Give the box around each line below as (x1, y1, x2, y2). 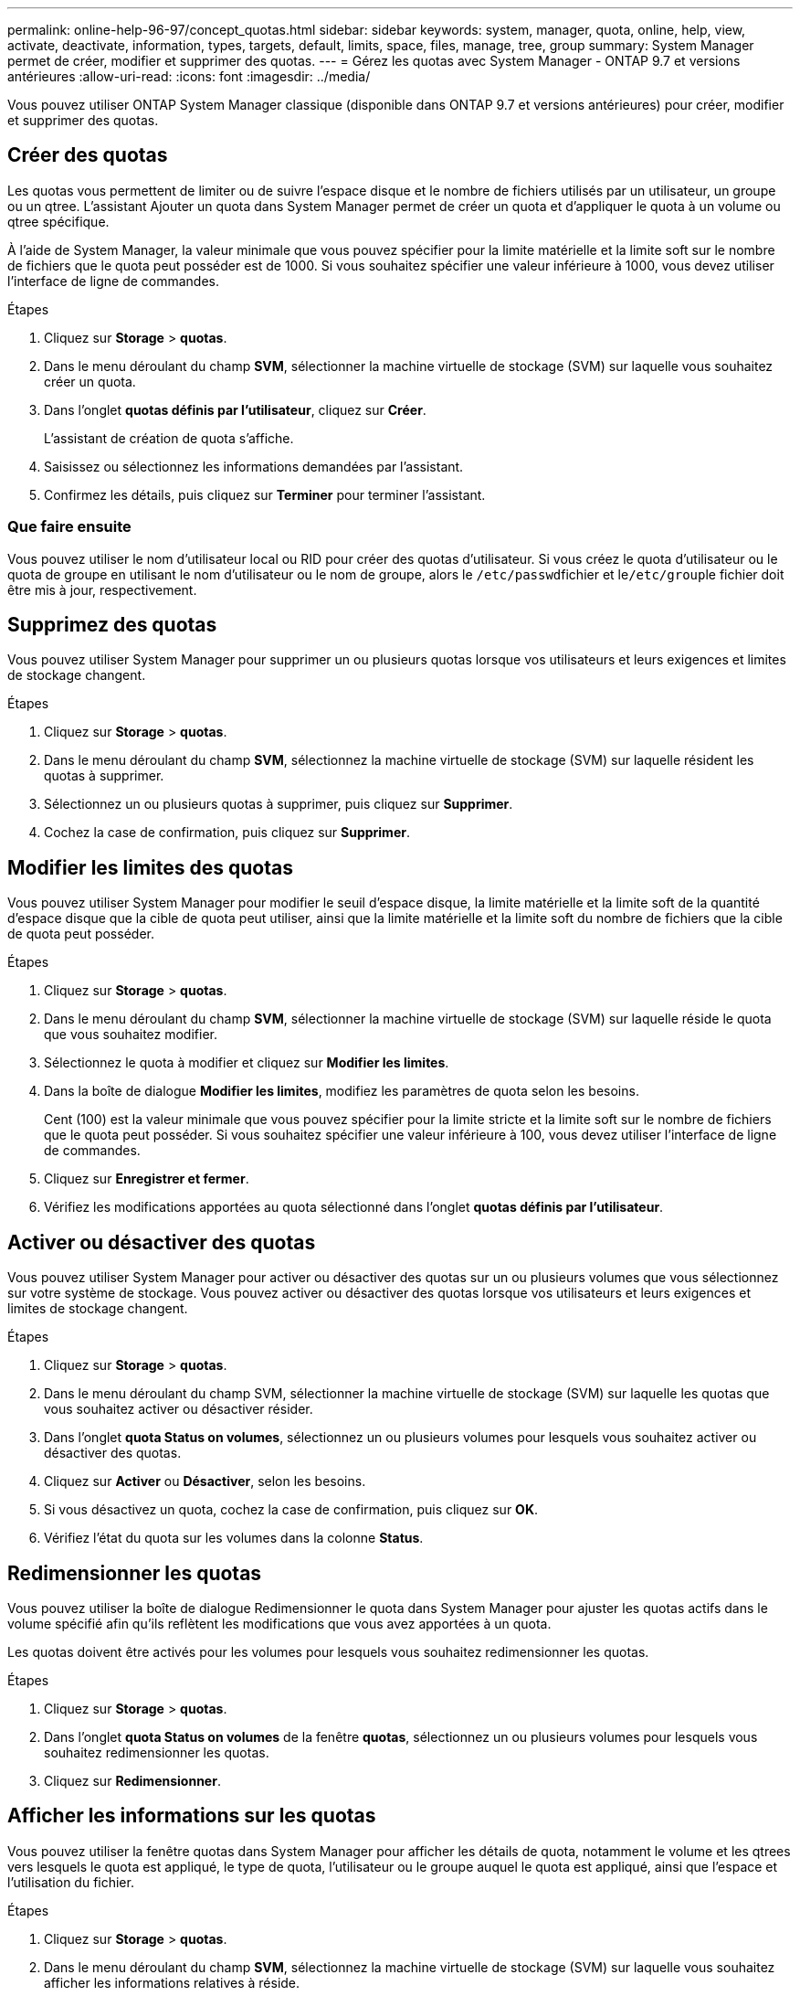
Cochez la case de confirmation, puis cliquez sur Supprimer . (44, 824, 410, 841)
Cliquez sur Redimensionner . (44, 1772, 221, 1789)
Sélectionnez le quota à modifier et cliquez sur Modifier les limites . (44, 1055, 449, 1071)
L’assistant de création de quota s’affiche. (44, 430, 294, 446)
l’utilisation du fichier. (7, 1874, 134, 1890)
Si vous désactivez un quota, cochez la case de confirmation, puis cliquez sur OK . (44, 1502, 538, 1518)
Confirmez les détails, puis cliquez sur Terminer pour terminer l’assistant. (44, 486, 486, 503)
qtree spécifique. (7, 213, 110, 229)
